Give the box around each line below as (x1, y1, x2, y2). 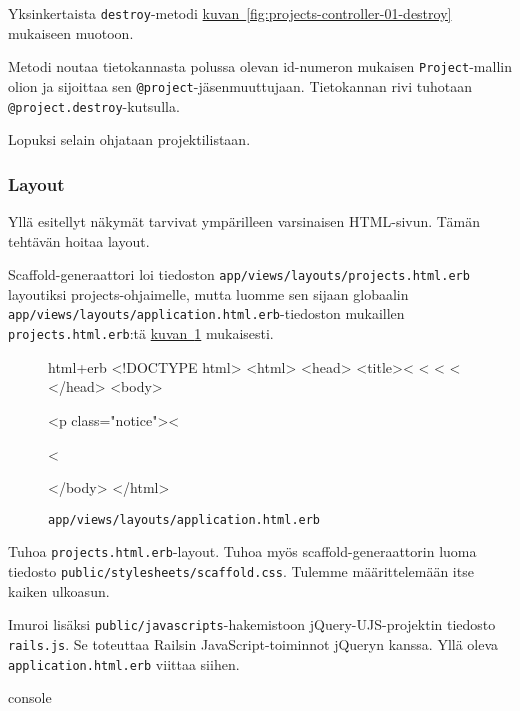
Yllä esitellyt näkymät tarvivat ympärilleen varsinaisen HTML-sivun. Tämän (8, 211, 481, 232)
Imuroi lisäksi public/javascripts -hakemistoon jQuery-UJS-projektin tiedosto (8, 614, 496, 635)
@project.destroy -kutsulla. (8, 95, 180, 116)
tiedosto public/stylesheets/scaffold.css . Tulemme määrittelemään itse (8, 561, 474, 582)
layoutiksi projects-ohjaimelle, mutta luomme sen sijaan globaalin (8, 283, 409, 304)
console (8, 687, 52, 708)
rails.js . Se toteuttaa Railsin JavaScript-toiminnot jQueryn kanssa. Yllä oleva (8, 633, 499, 654)
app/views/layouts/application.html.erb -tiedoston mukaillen (8, 303, 405, 324)
